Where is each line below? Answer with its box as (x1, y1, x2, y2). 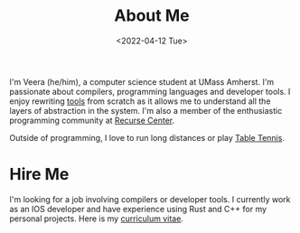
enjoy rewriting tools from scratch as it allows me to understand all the (9, 96, 271, 107)
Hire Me (9, 164, 70, 185)
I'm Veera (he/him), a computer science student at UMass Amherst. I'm (9, 76, 275, 87)
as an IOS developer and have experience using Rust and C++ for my (9, 203, 267, 214)
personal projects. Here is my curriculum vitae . (9, 213, 183, 224)
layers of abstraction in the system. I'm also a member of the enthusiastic (9, 105, 283, 116)
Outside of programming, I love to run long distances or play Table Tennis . (9, 132, 285, 143)
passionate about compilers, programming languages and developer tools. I (9, 86, 291, 97)
